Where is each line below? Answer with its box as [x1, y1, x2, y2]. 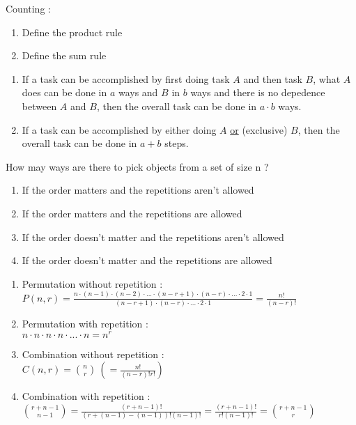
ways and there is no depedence [190, 85, 325, 100]
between [22, 98, 57, 113]
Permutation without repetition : [22, 276, 163, 291]
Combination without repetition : [22, 346, 164, 361]
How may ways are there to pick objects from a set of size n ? [6, 159, 269, 173]
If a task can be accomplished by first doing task [22, 71, 230, 86]
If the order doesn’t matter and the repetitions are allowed [22, 253, 272, 268]
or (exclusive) [230, 122, 288, 137]
